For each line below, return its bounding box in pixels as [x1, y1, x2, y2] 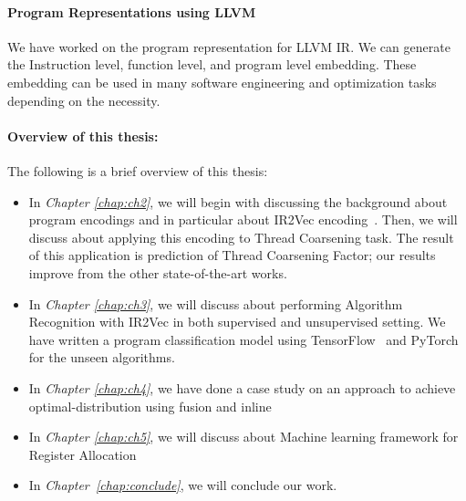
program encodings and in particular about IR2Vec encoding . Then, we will [28, 210, 458, 229]
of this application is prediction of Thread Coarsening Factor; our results [28, 245, 436, 265]
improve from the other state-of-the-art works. [28, 263, 287, 282]
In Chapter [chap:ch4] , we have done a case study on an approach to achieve [28, 378, 456, 397]
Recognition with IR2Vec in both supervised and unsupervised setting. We [28, 312, 446, 331]
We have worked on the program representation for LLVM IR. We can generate [7, 37, 450, 56]
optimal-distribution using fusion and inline [28, 396, 272, 415]
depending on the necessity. [7, 90, 161, 110]
